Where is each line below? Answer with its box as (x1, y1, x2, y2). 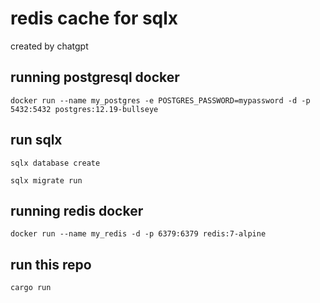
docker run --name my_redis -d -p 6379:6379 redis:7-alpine (10, 229, 267, 239)
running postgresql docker (10, 69, 180, 86)
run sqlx (10, 132, 63, 149)
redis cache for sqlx (10, 7, 179, 30)
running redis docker (10, 202, 144, 219)
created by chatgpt (10, 40, 89, 52)
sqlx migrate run (10, 175, 83, 186)
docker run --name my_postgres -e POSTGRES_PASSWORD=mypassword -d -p (10, 95, 311, 106)
